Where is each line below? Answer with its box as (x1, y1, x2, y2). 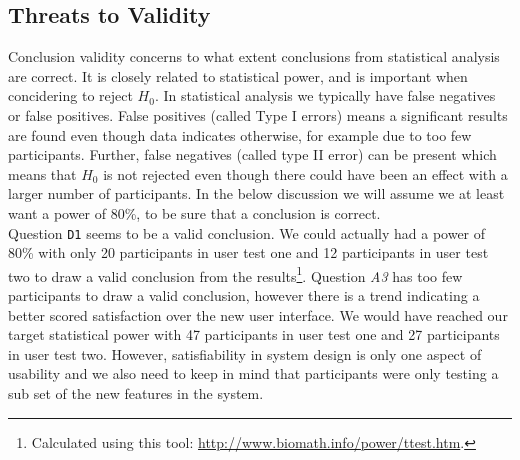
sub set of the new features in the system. (8, 383, 264, 404)
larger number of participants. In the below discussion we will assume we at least (8, 183, 505, 204)
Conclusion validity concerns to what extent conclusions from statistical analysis (8, 46, 500, 67)
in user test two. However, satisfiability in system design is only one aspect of (8, 343, 482, 364)
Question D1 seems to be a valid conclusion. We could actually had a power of (8, 222, 486, 243)
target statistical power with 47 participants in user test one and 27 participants (8, 324, 500, 345)
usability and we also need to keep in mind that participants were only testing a (8, 363, 499, 384)
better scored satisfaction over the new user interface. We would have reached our (8, 304, 508, 325)
